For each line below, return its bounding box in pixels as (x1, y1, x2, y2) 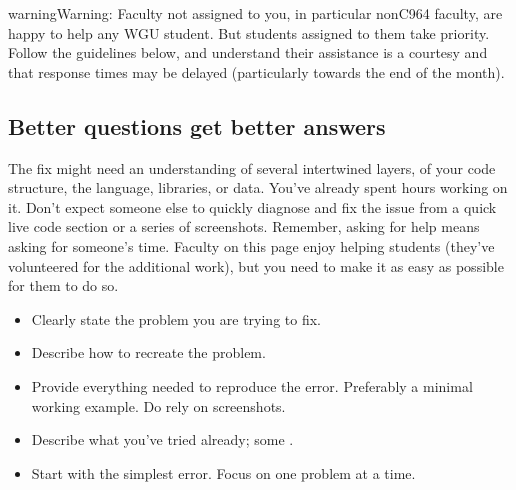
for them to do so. (8, 275, 119, 296)
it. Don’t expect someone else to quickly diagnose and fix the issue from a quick (8, 196, 497, 217)
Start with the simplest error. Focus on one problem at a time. (31, 462, 416, 483)
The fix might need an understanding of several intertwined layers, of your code (8, 157, 496, 178)
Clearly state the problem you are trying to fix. (31, 308, 321, 329)
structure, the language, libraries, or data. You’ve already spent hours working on (8, 177, 508, 198)
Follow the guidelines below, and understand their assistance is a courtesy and (8, 42, 488, 63)
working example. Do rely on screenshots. (31, 395, 286, 416)
